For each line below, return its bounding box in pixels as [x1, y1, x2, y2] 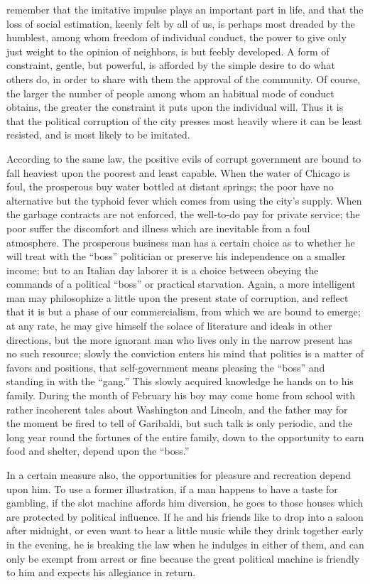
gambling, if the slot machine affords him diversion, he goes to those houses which [6, 495, 364, 510]
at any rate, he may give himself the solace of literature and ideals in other [6, 318, 332, 333]
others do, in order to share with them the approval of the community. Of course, [6, 71, 361, 86]
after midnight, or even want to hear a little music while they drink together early [6, 523, 364, 538]
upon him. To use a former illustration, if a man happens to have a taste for [6, 481, 338, 496]
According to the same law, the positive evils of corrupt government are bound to [6, 151, 361, 166]
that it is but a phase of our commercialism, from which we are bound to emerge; [6, 304, 361, 319]
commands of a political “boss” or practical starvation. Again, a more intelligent [6, 276, 356, 291]
